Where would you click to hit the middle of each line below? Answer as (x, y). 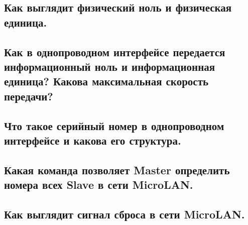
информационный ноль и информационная (110, 66)
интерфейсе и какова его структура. (93, 140)
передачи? (29, 96)
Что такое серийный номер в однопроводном (114, 125)
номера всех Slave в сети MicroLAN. (99, 185)
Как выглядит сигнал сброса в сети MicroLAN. (125, 214)
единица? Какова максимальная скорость (106, 81)
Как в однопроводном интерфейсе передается (115, 51)
